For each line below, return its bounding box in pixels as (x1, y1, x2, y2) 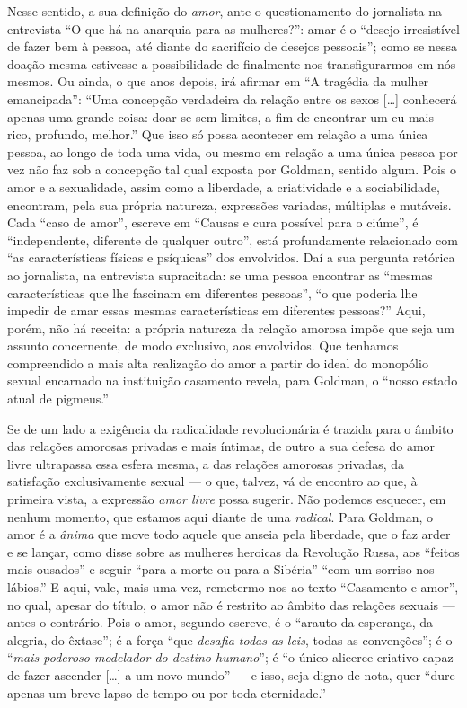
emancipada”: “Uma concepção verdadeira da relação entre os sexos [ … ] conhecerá (7, 89, 457, 108)
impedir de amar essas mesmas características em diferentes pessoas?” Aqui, (7, 301, 426, 320)
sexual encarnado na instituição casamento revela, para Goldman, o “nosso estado (7, 371, 458, 390)
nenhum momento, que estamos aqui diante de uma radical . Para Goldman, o (7, 507, 433, 526)
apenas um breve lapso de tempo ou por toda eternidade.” (7, 683, 326, 702)
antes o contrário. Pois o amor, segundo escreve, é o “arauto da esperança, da (7, 613, 434, 632)
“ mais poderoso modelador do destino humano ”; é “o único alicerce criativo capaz (7, 648, 454, 667)
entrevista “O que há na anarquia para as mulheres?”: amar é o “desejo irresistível (7, 19, 460, 38)
